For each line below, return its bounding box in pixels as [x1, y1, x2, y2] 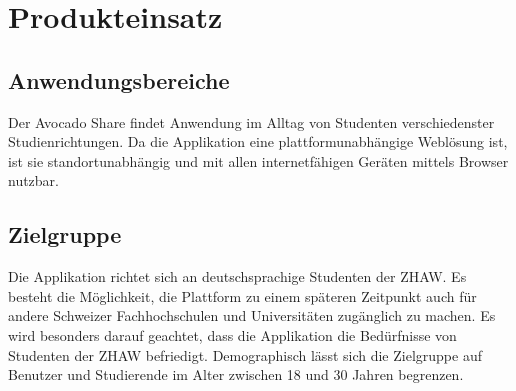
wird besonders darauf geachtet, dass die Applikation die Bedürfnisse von [8, 324, 457, 345]
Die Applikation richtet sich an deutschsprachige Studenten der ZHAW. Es [8, 266, 467, 287]
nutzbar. [8, 170, 60, 191]
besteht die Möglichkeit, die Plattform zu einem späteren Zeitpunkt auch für [8, 285, 477, 306]
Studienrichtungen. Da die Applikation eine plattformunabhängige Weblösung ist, [8, 131, 508, 152]
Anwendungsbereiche [8, 64, 230, 95]
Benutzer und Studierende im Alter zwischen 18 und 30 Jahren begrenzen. [8, 364, 464, 385]
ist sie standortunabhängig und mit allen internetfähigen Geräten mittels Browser [8, 150, 509, 171]
